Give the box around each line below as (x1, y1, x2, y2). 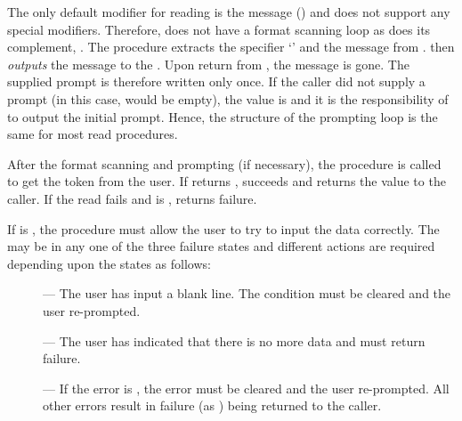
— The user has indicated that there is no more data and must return (43, 331, 426, 350)
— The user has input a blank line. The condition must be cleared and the (43, 284, 451, 303)
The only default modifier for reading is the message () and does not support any (7, 3, 450, 20)
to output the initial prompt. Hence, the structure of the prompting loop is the (7, 107, 438, 125)
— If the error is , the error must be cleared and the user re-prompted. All (43, 378, 450, 397)
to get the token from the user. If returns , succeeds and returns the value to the (7, 172, 446, 190)
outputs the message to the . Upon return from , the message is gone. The (7, 54, 409, 73)
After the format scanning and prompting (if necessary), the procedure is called (7, 154, 442, 173)
